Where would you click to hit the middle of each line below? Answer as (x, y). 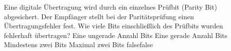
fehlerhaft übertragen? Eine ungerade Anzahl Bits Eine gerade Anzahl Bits (116, 35)
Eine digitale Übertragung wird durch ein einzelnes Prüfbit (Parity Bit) (111, 7)
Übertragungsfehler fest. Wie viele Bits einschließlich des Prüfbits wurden (114, 26)
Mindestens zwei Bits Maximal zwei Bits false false (79, 45)
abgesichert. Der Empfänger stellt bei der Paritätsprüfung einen (99, 16)
